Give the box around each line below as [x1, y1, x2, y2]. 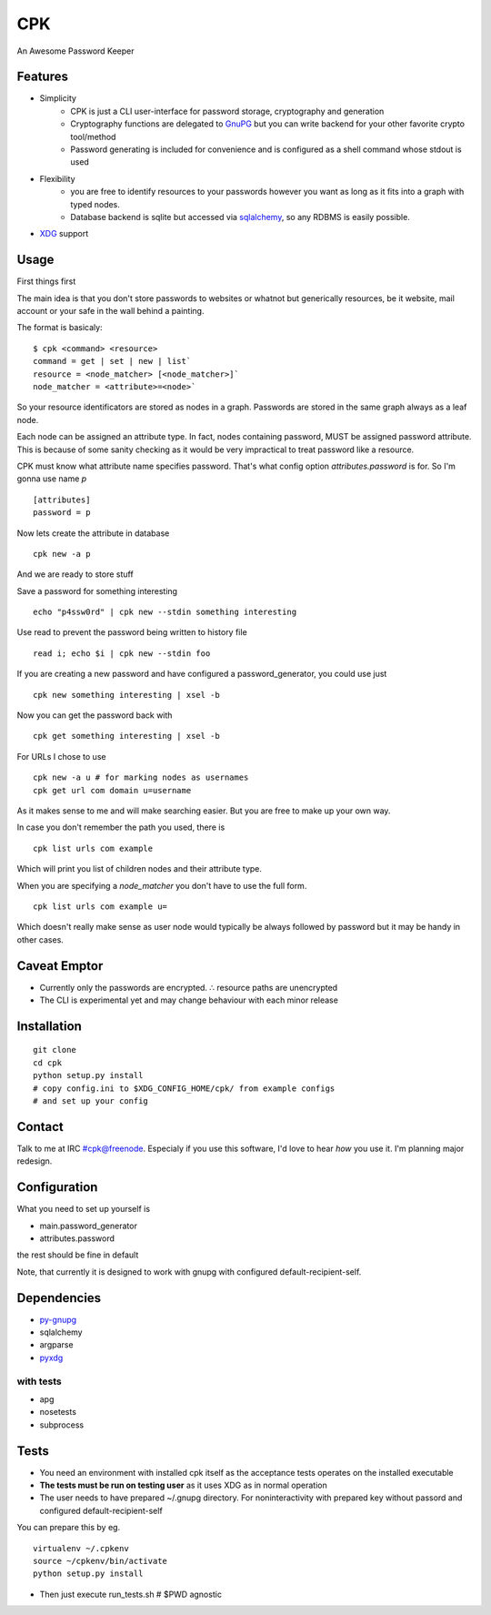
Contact [16, 1119, 64, 1135]
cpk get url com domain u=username [33, 785, 192, 795]
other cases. [16, 934, 64, 945]
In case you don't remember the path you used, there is [16, 822, 225, 833]
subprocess [39, 1419, 85, 1430]
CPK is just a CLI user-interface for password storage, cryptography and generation [70, 106, 385, 116]
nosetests [39, 1407, 77, 1418]
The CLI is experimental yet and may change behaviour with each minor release [39, 994, 338, 1005]
